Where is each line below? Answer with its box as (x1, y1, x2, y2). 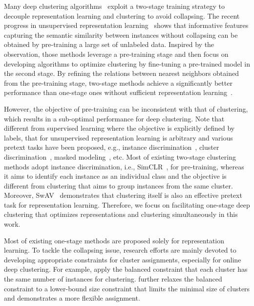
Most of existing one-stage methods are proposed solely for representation (4, 235, 225, 245)
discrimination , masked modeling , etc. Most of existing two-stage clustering (4, 151, 236, 162)
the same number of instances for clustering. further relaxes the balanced (4, 274, 222, 284)
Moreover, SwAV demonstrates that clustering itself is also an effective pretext (4, 190, 242, 200)
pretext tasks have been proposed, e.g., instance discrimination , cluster (4, 142, 219, 152)
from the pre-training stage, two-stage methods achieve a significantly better (4, 77, 233, 88)
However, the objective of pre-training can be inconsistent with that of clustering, (4, 103, 248, 114)
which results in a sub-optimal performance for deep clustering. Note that (4, 113, 225, 123)
